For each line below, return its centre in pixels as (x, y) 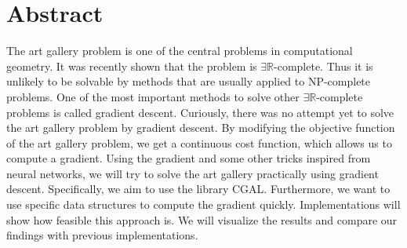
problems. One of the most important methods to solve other (153, 96)
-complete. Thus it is (323, 66)
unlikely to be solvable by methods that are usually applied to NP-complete (189, 81)
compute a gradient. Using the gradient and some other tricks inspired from (189, 158)
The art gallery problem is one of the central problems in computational (180, 51)
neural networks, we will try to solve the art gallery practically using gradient (193, 173)
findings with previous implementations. (102, 235)
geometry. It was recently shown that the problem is (132, 66)
